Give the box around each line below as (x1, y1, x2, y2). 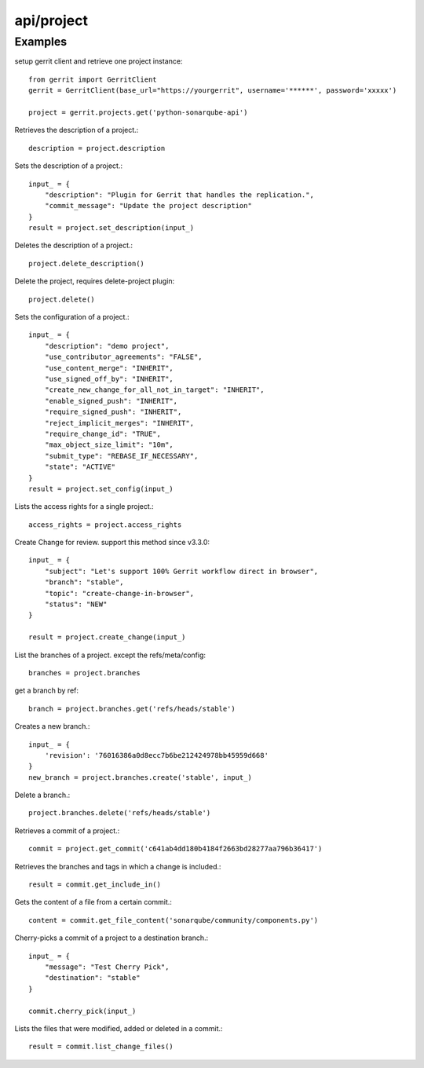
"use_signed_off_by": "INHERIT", (44, 374, 174, 383)
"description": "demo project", (44, 342, 170, 350)
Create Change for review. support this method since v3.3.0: (14, 538, 210, 547)
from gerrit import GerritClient (28, 75, 157, 84)
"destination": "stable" (44, 974, 141, 982)
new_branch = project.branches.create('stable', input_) (28, 773, 253, 781)
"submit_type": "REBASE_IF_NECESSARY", (44, 452, 199, 460)
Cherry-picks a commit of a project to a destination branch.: (14, 933, 209, 942)
